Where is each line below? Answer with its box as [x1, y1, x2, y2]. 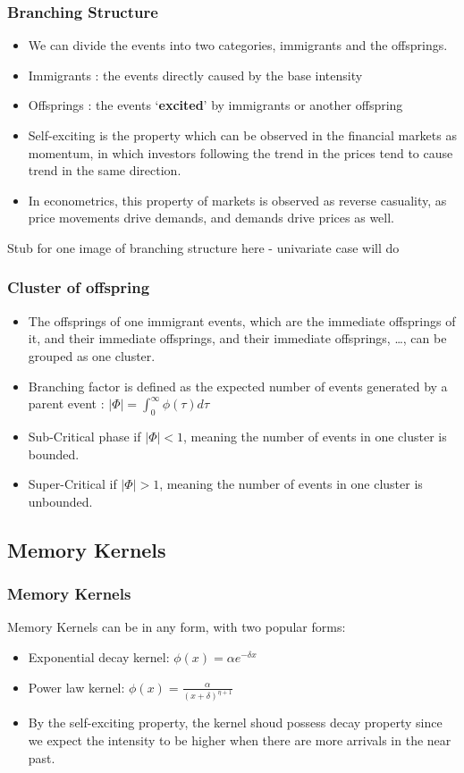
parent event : [28, 394, 105, 413]
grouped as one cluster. [28, 346, 156, 365]
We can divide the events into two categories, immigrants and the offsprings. [28, 36, 448, 55]
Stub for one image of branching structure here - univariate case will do [7, 238, 400, 256]
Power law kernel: [28, 677, 125, 696]
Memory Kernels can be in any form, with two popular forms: [7, 618, 346, 636]
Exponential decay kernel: [28, 647, 170, 666]
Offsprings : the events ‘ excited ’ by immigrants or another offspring [28, 96, 403, 114]
